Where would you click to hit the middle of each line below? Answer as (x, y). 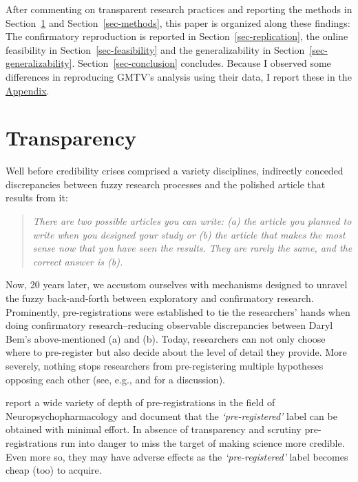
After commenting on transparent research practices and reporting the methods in (179, 9)
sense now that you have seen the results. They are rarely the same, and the (192, 248)
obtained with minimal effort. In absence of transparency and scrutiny (154, 429)
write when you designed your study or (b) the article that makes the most (189, 234)
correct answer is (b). (78, 261)
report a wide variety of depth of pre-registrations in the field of (140, 402)
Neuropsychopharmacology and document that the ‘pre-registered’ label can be (171, 415)
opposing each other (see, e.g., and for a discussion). (115, 379)
